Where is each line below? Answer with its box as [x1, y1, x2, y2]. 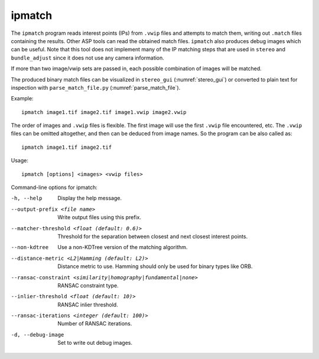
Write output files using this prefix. [57, 214, 142, 221]
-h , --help [11, 195, 43, 202]
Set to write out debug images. [57, 340, 133, 347]
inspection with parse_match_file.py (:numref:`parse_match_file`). [11, 84, 181, 91]
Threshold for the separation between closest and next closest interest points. [57, 233, 248, 240]
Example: [11, 95, 34, 102]
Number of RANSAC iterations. [57, 320, 132, 327]
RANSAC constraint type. [57, 282, 119, 289]
